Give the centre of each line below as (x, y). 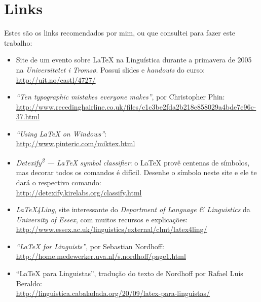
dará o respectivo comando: (59, 182)
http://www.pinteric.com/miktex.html (76, 143)
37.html (28, 116)
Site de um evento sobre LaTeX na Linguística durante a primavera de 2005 (134, 60)
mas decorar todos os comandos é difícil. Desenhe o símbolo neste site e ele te (136, 172)
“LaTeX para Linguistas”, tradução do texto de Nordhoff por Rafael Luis (129, 273)
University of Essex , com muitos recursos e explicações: (102, 219)
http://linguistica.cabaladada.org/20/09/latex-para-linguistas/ (113, 293)
